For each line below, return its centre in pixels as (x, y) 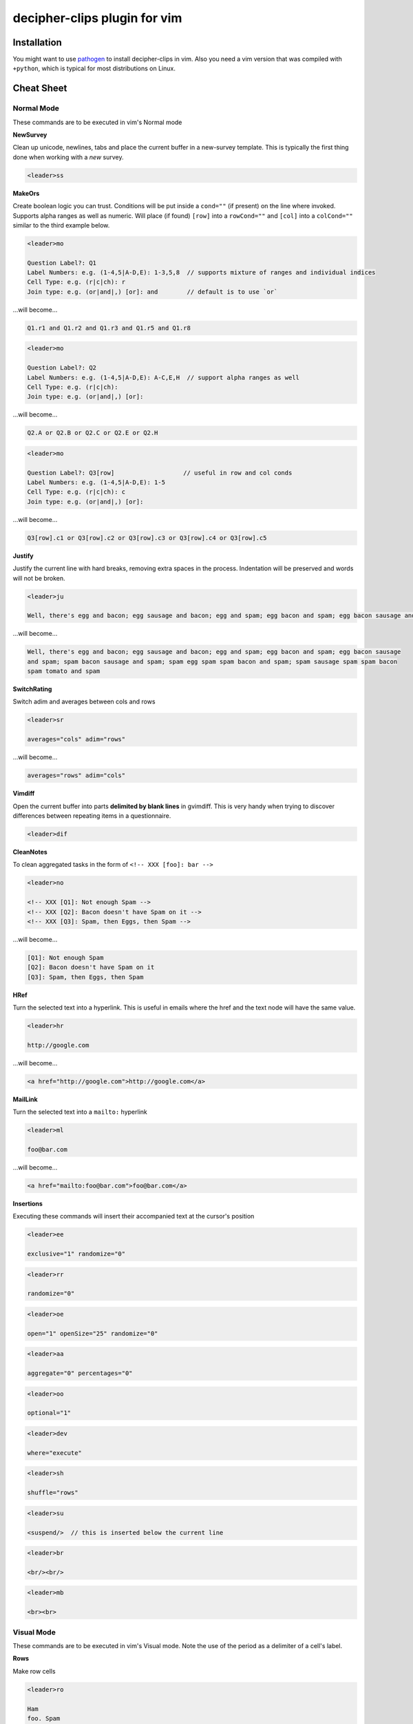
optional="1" (49, 1413)
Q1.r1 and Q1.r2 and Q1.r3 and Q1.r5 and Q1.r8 (109, 328)
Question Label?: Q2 (62, 368)
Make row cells (34, 1671)
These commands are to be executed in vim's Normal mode (97, 122)
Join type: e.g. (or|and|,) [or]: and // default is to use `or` (152, 292)
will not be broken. (39, 578)
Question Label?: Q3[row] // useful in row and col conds (160, 473)
